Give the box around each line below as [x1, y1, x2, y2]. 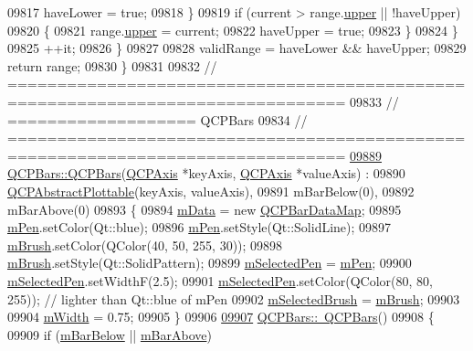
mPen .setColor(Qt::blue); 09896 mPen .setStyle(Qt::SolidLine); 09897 [7, 218, 392, 237]
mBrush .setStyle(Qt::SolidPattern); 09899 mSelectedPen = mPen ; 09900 [7, 253, 412, 272]
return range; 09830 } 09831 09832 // [7, 56, 217, 75]
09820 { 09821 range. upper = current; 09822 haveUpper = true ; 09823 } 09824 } [7, 20, 458, 39]
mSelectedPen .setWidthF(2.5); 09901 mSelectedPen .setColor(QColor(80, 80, [7, 271, 433, 290]
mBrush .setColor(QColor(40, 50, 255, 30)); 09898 [7, 235, 283, 254]
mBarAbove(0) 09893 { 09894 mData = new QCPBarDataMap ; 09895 [7, 199, 402, 218]
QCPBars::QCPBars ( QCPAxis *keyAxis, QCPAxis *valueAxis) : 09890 [7, 164, 405, 183]
